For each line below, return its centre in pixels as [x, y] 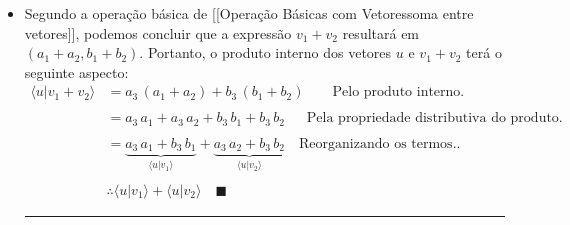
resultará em [381, 32]
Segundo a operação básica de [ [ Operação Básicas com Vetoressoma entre [249, 13]
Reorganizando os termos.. [380, 143]
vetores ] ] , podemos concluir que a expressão [158, 32]
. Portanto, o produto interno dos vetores [265, 52]
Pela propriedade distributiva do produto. [434, 118]
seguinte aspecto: [76, 71]
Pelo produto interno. [398, 92]
